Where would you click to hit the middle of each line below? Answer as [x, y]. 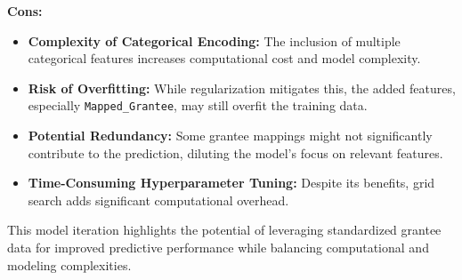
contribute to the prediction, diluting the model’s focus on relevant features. [235, 152]
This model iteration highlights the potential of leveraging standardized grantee [224, 230]
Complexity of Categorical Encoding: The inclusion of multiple [214, 40]
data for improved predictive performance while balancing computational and [218, 247]
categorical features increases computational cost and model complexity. [224, 58]
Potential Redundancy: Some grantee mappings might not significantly [230, 136]
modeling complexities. [69, 264]
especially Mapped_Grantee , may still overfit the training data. [198, 105]
